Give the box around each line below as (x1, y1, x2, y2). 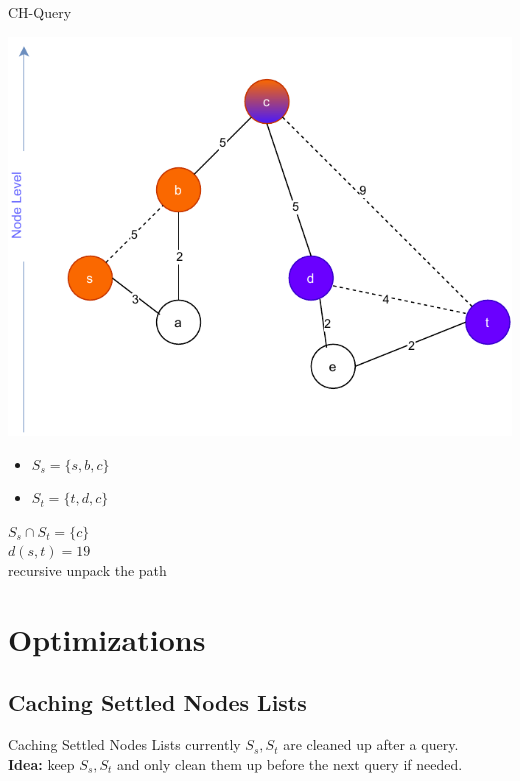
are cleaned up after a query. (283, 734, 459, 755)
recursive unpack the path (8, 559, 167, 580)
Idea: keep (8, 753, 75, 774)
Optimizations (8, 618, 206, 659)
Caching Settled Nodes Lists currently (8, 734, 241, 755)
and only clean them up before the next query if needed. (117, 753, 463, 774)
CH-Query (8, 2, 72, 22)
